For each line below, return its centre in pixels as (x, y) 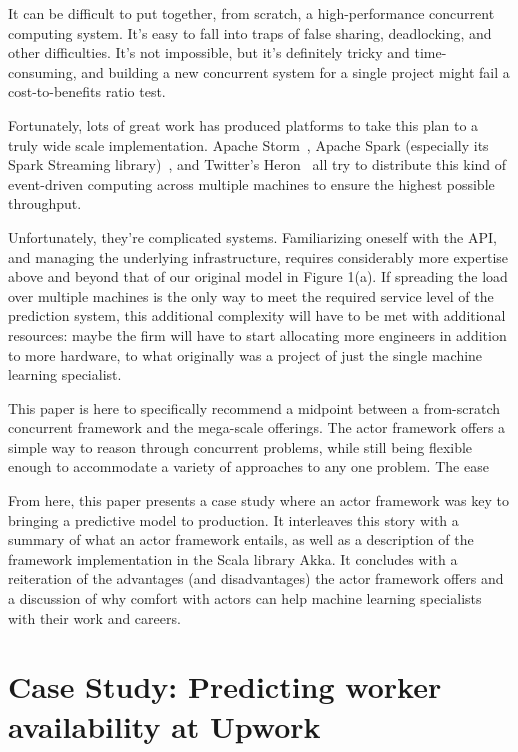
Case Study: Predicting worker (225, 686)
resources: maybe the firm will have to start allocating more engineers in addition (257, 334)
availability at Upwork (164, 725)
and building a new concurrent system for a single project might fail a (295, 71)
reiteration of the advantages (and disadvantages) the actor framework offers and (256, 578)
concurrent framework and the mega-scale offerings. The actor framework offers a (257, 427)
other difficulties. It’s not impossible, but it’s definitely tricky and (209, 52)
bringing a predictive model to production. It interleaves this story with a (233, 519)
